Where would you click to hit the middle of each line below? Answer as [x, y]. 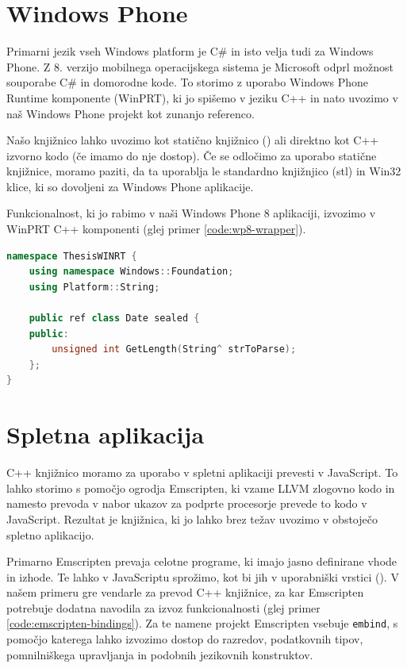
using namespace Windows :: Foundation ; [131, 272]
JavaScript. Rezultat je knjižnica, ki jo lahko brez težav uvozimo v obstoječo [192, 518]
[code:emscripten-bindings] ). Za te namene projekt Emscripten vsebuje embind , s [202, 623]
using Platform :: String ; [94, 287]
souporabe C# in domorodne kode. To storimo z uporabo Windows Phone [188, 82]
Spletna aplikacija [106, 434]
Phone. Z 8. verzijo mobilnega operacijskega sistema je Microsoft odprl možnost [200, 66]
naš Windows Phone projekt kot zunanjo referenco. [131, 113]
